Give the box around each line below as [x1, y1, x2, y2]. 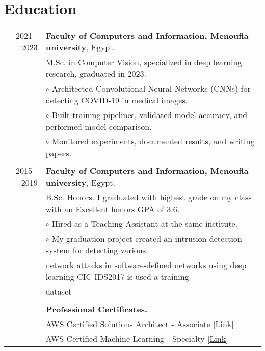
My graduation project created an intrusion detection [51, 232, 242, 245]
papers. [45, 147, 72, 159]
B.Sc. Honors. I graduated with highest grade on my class [45, 191, 252, 203]
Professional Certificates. [45, 303, 148, 315]
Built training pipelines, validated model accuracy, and [51, 109, 248, 121]
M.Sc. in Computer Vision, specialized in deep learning [45, 56, 242, 68]
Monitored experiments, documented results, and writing [51, 135, 255, 148]
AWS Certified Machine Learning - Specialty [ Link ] [45, 333, 228, 345]
